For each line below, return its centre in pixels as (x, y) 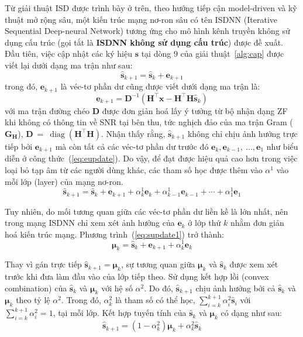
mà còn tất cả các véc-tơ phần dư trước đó (132, 146)
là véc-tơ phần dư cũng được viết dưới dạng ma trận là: (160, 86)
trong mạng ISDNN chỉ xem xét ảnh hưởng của (90, 223)
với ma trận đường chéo (47, 110)
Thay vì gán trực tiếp (43, 264)
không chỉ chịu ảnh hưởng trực (242, 133)
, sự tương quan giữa (158, 264)
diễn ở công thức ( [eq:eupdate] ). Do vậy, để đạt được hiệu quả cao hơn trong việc (151, 158)
